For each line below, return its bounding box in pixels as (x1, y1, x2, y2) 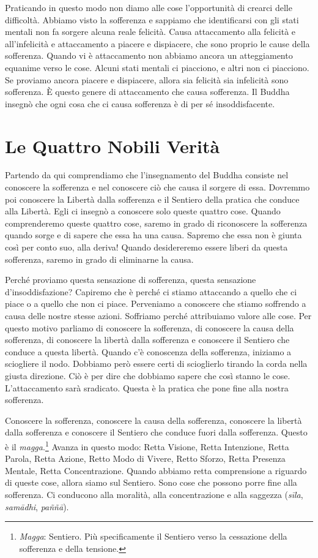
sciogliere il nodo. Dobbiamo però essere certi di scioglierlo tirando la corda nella (5, 357, 308, 370)
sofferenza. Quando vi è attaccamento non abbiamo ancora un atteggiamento (5, 49, 293, 62)
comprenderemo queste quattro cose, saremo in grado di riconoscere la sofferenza (5, 216, 308, 229)
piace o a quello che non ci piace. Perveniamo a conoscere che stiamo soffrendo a (5, 297, 306, 310)
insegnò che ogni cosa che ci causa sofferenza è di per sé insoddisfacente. (5, 97, 275, 110)
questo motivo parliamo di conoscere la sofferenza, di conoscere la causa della (5, 321, 294, 334)
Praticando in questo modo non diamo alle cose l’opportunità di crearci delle (5, 1, 292, 13)
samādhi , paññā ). (5, 500, 69, 513)
